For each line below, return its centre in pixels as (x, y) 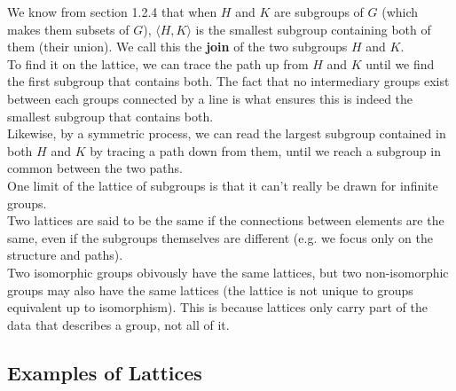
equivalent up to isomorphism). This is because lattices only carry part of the (217, 307)
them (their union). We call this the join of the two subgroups (177, 47)
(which (400, 12)
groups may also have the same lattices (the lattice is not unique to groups (210, 289)
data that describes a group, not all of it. (118, 324)
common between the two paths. (95, 168)
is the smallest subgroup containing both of (313, 29)
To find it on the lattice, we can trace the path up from (158, 63)
